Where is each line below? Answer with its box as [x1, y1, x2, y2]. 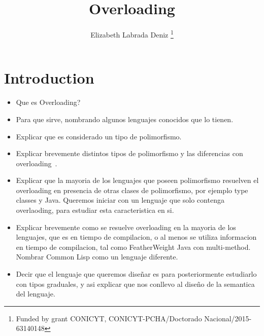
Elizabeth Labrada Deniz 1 [90, 28, 174, 40]
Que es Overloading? [16, 97, 81, 107]
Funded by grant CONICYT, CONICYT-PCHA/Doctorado [16, 313, 202, 323]
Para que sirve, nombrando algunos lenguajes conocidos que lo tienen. [16, 114, 234, 124]
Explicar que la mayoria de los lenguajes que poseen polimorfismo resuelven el [16, 175, 259, 185]
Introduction [4, 67, 94, 88]
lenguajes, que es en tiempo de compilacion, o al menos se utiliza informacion [16, 232, 257, 242]
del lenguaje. [16, 288, 55, 299]
